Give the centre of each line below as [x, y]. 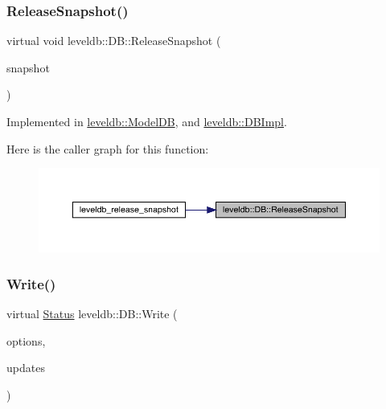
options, [26, 340]
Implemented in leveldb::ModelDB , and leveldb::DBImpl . [147, 121]
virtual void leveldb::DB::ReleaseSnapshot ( [114, 41]
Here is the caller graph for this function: [108, 148]
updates [26, 368]
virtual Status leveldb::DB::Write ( [92, 314]
